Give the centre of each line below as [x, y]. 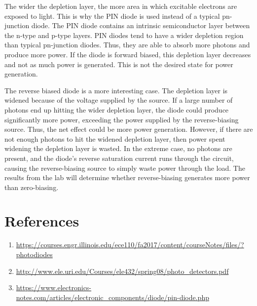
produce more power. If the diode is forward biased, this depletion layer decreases [128, 54]
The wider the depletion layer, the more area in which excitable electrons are [121, 6]
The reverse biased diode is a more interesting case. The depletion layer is [116, 90]
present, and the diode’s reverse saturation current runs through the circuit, [119, 158]
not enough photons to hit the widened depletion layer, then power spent [115, 138]
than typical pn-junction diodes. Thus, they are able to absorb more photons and [127, 45]
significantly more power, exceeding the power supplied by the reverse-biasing [122, 119]
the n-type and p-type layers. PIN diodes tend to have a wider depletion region [124, 35]
